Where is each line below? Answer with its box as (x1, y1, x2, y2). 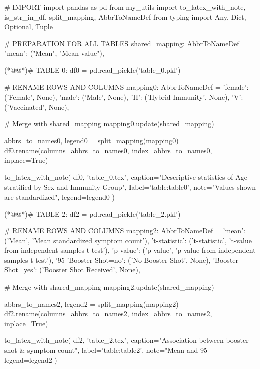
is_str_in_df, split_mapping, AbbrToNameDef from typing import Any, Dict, (4, 11, 246, 22)
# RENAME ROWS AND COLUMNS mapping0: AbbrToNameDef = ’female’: (4, 81, 249, 92)
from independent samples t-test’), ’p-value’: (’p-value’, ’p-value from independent (4, 245, 256, 255)
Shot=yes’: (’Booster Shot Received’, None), (4, 264, 140, 275)
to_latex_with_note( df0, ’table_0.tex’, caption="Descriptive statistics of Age (4, 171, 247, 182)
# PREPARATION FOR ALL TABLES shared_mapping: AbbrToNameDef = (4, 38, 247, 48)
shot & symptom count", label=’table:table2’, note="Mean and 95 (4, 345, 207, 355)
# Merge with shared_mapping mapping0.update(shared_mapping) (4, 118, 214, 129)
